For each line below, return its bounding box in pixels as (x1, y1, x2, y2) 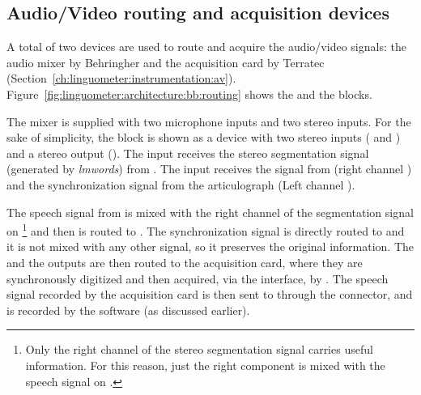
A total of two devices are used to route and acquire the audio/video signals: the (6, 38, 406, 55)
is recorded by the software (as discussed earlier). (6, 301, 250, 318)
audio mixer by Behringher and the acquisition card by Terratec (6, 53, 325, 70)
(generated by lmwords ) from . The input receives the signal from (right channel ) (6, 160, 412, 177)
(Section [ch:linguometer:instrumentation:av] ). (6, 70, 236, 87)
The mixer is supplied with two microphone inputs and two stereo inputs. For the (6, 113, 411, 130)
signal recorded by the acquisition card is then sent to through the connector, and (6, 286, 413, 303)
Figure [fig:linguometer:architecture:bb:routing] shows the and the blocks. (6, 85, 372, 102)
